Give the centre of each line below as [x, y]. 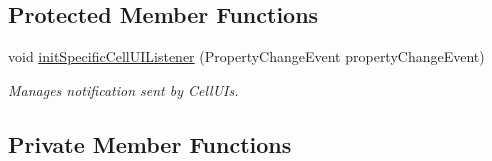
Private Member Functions [150, 143]
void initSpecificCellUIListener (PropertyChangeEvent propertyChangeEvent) [246, 56]
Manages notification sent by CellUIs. [123, 89]
